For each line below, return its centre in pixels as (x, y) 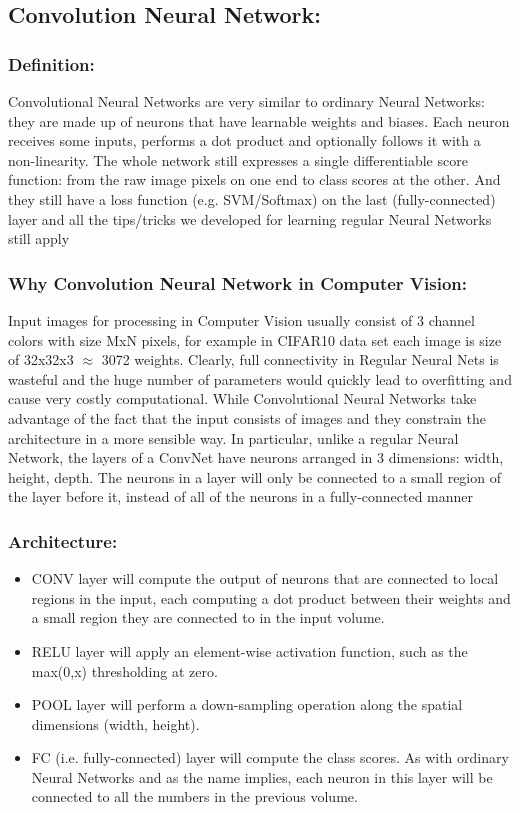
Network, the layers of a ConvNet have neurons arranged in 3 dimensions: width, (256, 457)
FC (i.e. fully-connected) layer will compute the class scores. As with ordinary (270, 757)
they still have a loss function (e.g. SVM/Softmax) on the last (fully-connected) (252, 198)
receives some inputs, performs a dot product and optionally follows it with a (244, 140)
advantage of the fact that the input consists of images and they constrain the (247, 417)
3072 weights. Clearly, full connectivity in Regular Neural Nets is (300, 359)
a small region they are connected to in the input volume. (208, 617)
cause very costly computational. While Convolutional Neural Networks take (242, 398)
